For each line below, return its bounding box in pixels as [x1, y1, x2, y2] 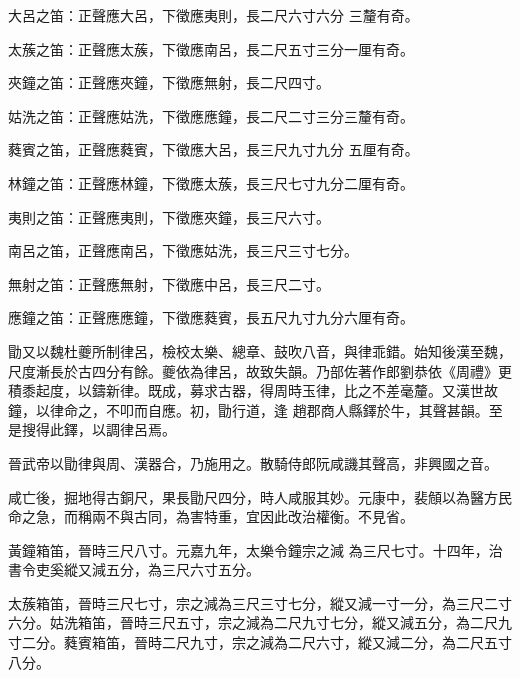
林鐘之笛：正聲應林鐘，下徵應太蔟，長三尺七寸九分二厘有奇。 [8, 172, 414, 193]
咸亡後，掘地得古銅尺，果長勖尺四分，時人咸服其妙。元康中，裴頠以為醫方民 [8, 486, 512, 507]
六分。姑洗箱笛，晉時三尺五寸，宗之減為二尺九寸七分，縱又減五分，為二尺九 [8, 612, 512, 633]
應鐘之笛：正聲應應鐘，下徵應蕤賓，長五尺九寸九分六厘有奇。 [8, 307, 414, 328]
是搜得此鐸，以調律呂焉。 [8, 419, 176, 440]
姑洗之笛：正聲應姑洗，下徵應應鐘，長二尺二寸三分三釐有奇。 [8, 105, 414, 126]
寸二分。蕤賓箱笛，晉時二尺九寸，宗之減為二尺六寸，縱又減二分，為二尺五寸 [8, 632, 512, 653]
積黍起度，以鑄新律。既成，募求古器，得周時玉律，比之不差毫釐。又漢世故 [8, 380, 498, 401]
